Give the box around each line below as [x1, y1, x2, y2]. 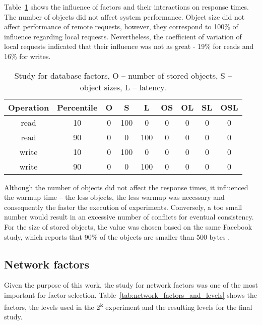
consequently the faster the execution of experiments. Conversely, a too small [4, 201, 242, 212]
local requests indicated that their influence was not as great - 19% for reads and [4, 41, 254, 51]
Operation [8, 101, 49, 113]
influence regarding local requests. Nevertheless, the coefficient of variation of [4, 31, 242, 41]
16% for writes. [4, 50, 51, 61]
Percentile [57, 101, 98, 113]
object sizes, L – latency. [80, 81, 166, 93]
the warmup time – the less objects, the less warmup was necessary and [4, 192, 225, 202]
